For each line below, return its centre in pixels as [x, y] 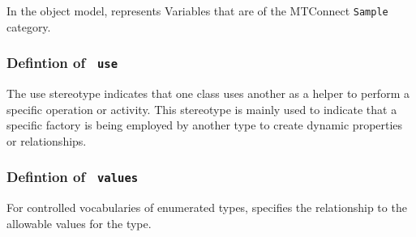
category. [29, 26]
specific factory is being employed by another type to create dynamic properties [205, 125]
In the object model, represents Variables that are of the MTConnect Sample [197, 11]
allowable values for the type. [79, 223]
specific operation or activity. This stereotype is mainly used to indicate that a [202, 109]
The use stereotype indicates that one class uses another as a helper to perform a [208, 93]
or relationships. [47, 140]
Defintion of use [62, 63]
